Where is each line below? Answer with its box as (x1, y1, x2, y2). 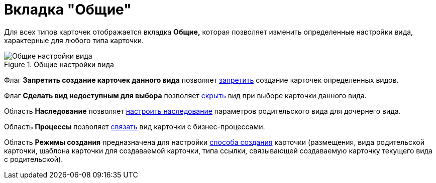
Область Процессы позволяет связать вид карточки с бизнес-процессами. (4, 122, 265, 131)
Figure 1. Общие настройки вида (4, 60, 114, 69)
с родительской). (4, 154, 63, 163)
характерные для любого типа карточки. (4, 36, 144, 45)
